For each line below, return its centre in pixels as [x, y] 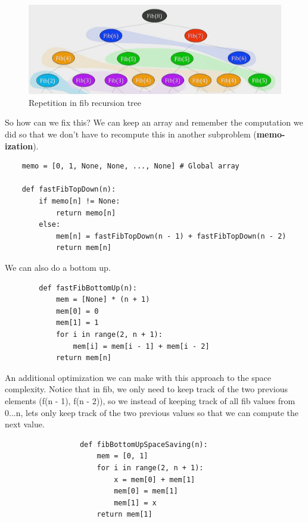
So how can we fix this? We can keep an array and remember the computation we [154, 122]
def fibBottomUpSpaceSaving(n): [144, 444]
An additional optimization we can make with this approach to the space [138, 377]
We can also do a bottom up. [58, 268]
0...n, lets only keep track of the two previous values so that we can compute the [152, 412]
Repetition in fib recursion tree [85, 102]
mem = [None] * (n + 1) [103, 300]
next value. [25, 424]
